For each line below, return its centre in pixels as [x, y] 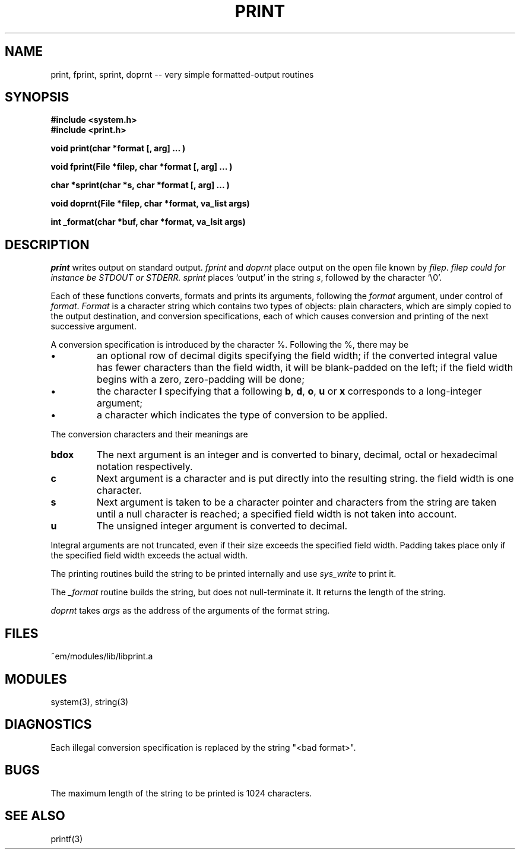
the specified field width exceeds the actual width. [149, 555]
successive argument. [94, 326]
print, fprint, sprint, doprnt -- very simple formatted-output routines [182, 74]
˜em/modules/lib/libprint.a [102, 656]
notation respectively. [145, 467]
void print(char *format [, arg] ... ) [118, 148]
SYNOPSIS [37, 97]
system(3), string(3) [90, 701]
